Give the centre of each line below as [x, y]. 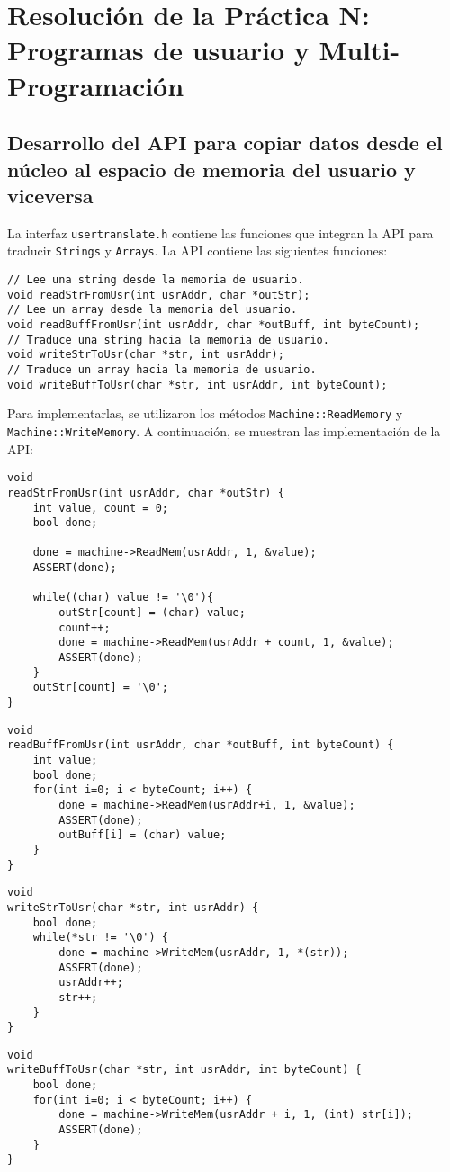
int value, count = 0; [100, 508]
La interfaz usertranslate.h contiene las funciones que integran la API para [220, 233]
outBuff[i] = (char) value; [143, 835]
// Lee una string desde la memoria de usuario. [156, 280]
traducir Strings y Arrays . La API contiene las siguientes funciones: [198, 251]
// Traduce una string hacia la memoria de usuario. [168, 340]
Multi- [360, 50]
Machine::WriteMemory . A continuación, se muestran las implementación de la [224, 430]
